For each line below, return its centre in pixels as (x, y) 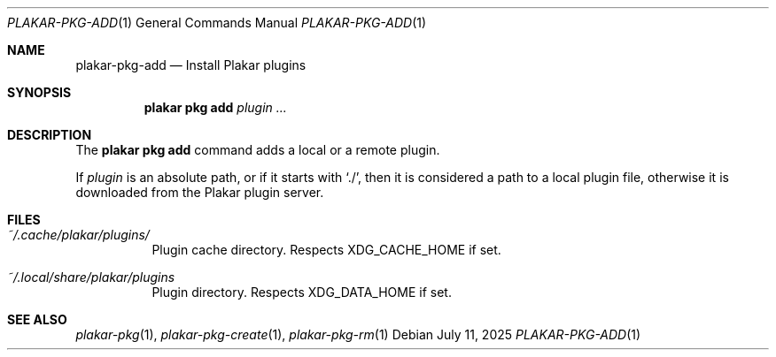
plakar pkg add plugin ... (215, 107)
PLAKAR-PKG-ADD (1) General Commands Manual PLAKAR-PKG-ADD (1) (217, 23)
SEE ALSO (37, 319)
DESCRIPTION (50, 135)
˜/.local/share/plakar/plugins (91, 277)
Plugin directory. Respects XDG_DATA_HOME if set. (302, 292)
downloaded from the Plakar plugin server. (200, 192)
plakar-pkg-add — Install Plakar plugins (191, 65)
